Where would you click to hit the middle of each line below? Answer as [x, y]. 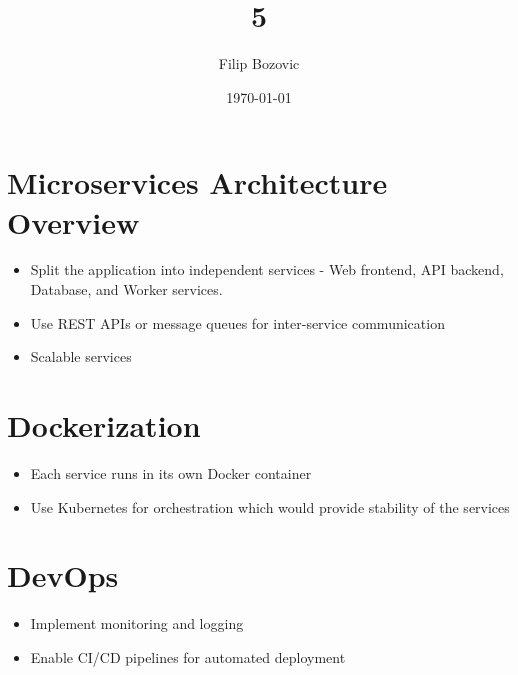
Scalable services [81, 356]
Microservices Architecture [197, 182]
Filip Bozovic [259, 63]
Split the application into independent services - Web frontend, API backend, [267, 269]
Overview [73, 221]
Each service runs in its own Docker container [171, 472]
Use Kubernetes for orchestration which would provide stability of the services [270, 506]
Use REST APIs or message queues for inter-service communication [237, 322]
